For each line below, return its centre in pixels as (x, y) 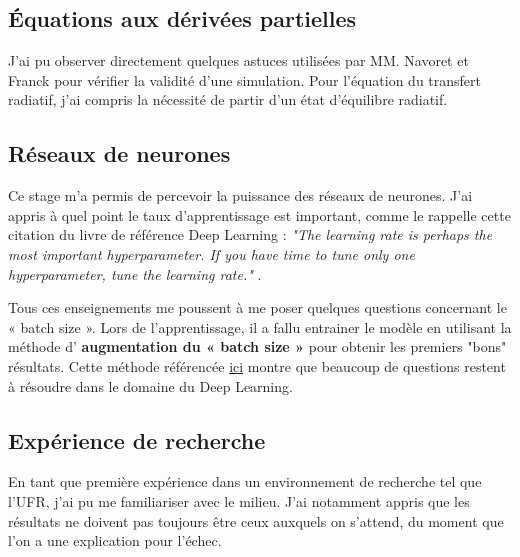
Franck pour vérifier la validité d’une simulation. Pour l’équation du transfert (245, 79)
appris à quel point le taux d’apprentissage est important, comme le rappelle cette (259, 214)
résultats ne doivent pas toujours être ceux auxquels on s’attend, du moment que (256, 520)
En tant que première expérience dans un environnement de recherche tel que (245, 481)
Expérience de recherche (137, 439)
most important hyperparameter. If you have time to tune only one (211, 253)
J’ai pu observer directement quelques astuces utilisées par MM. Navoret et (238, 60)
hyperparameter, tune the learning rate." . (135, 273)
